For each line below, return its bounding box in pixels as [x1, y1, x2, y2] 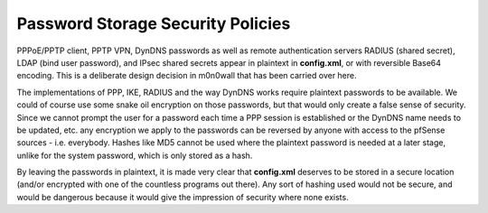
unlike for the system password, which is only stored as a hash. [16, 150, 253, 161]
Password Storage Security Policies [16, 14, 291, 33]
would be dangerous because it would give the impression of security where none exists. [16, 191, 349, 202]
